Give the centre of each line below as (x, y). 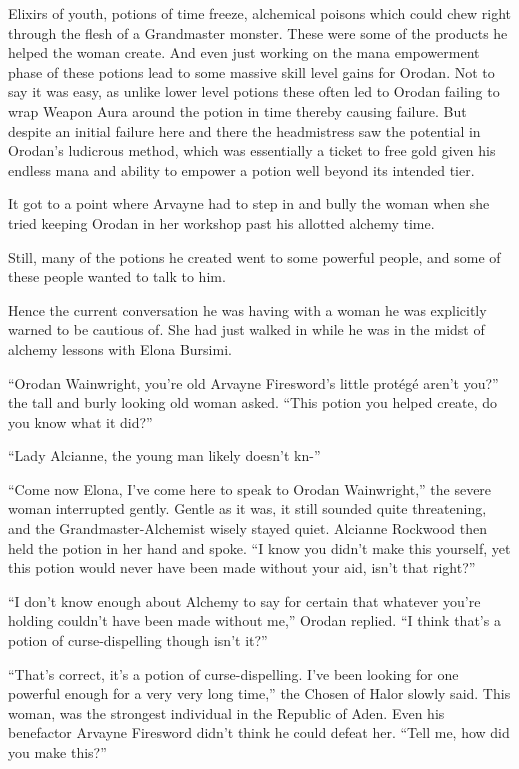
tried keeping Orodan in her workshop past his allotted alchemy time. (221, 222)
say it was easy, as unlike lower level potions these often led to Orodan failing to (254, 91)
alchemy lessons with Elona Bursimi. (120, 348)
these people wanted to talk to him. (117, 276)
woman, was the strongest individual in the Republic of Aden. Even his (226, 712)
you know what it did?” (80, 421)
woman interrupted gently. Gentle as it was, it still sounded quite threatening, (247, 508)
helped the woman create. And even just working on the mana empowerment (244, 52)
